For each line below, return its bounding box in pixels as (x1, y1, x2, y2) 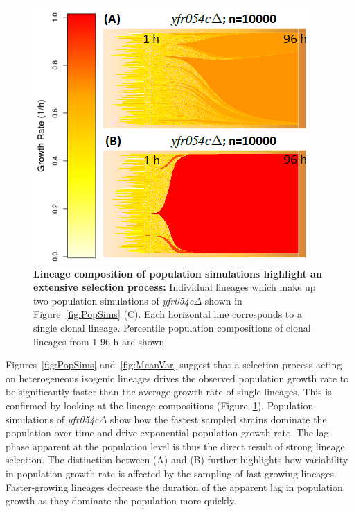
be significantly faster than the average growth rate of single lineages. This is (6, 384, 332, 399)
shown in (204, 293, 242, 307)
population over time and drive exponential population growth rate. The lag (6, 425, 329, 440)
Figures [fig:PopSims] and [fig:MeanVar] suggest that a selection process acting (6, 357, 342, 372)
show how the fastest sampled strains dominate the (109, 411, 327, 426)
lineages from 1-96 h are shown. (33, 334, 168, 348)
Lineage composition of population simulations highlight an (33, 266, 322, 280)
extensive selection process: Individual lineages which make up (33, 280, 316, 294)
